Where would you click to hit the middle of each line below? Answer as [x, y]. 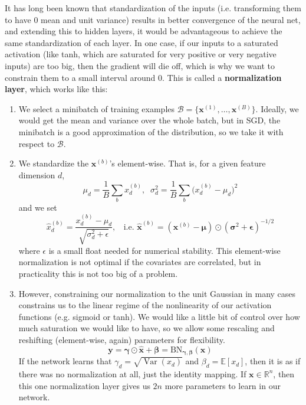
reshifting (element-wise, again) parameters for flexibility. [122, 339]
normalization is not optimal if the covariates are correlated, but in [140, 262]
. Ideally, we [277, 108]
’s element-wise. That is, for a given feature [187, 163]
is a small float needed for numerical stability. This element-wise [164, 250]
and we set [38, 208]
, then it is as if [273, 361]
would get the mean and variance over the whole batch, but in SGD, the [149, 120]
